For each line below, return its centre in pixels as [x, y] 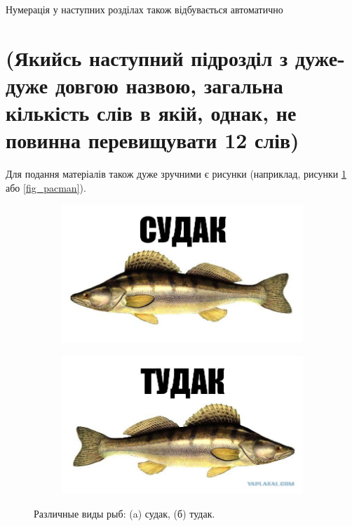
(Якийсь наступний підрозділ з [147, 57]
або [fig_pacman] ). [46, 187]
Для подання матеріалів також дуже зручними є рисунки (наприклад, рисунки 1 [176, 174]
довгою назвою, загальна [169, 85]
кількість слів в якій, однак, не [151, 113]
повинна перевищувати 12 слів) [153, 140]
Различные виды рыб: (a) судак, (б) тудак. [124, 513]
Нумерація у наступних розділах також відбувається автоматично [144, 9]
